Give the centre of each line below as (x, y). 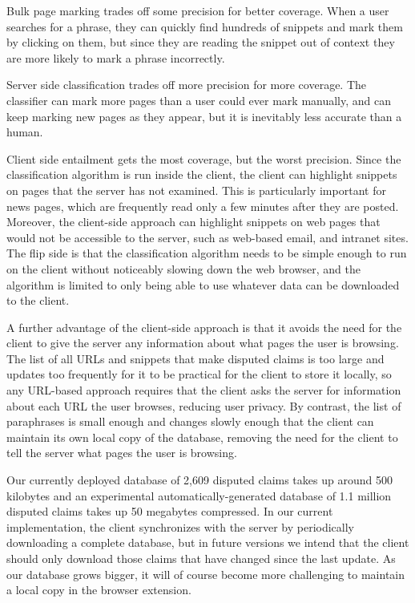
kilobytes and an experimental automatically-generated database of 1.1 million (199, 495)
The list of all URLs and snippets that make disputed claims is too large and (195, 358)
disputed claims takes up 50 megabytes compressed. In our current (170, 511)
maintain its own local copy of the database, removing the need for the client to (202, 437)
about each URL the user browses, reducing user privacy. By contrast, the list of (204, 405)
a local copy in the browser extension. (99, 590)
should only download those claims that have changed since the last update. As (201, 558)
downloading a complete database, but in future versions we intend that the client (208, 542)
